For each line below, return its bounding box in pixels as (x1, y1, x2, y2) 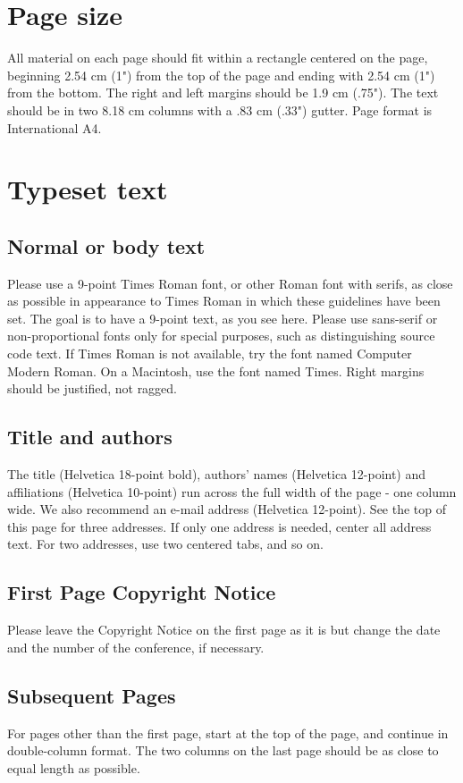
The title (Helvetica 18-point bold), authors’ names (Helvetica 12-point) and (7, 465, 426, 484)
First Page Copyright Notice (7, 578, 276, 606)
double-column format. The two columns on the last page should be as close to (7, 741, 439, 760)
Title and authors (7, 423, 173, 450)
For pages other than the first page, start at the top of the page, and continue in (7, 723, 449, 742)
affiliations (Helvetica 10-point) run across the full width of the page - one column (7, 482, 457, 501)
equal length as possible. (7, 758, 140, 777)
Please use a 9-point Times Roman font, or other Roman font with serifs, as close (7, 274, 453, 292)
